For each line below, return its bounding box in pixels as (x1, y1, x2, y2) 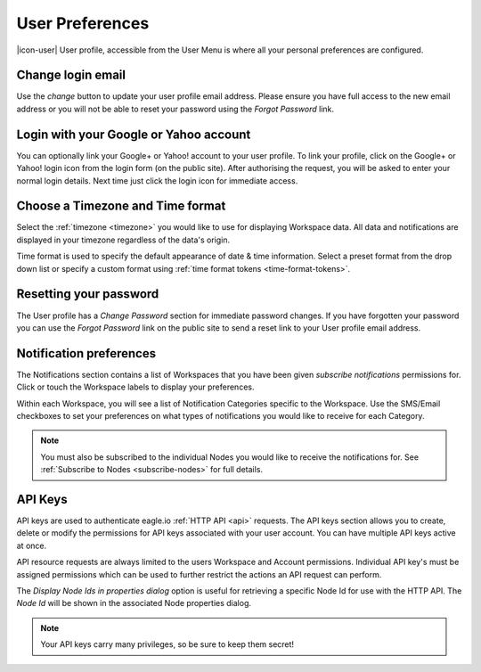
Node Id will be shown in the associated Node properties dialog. (16, 598, 252, 609)
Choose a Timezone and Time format (16, 199, 226, 214)
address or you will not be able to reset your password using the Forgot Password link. (16, 103, 334, 114)
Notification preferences (16, 346, 157, 361)
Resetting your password (16, 286, 159, 302)
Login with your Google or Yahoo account (16, 127, 251, 142)
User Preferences (16, 13, 150, 33)
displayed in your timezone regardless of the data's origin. (16, 234, 231, 245)
